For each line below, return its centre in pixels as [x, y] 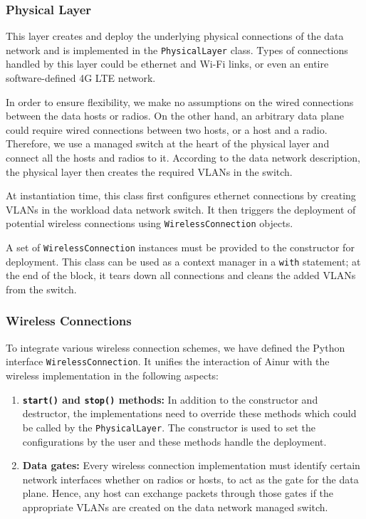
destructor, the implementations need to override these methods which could [189, 413]
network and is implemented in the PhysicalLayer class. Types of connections [177, 49]
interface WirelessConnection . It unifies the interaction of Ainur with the [168, 361]
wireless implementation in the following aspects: [112, 376]
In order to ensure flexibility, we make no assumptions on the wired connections [180, 101]
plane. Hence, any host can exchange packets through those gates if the [178, 493]
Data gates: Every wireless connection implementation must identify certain [191, 465]
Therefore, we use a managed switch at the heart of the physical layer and [168, 143]
